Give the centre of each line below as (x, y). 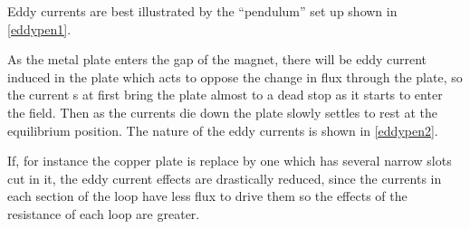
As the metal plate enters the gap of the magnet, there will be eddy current (217, 59)
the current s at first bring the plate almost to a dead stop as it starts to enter (225, 95)
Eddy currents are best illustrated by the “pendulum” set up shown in (202, 11)
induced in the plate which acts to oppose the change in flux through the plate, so (235, 76)
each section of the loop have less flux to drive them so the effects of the (207, 196)
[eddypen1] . (39, 29)
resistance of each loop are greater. (104, 213)
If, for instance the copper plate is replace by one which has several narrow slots (230, 161)
